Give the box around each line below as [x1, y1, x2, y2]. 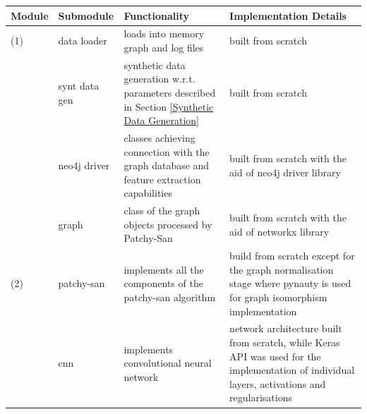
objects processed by [124, 217, 212, 231]
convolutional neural [124, 355, 212, 370]
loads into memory [124, 26, 205, 41]
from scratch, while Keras [229, 335, 340, 350]
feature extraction [124, 171, 201, 186]
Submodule [58, 8, 114, 23]
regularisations [229, 390, 293, 405]
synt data [58, 78, 100, 93]
